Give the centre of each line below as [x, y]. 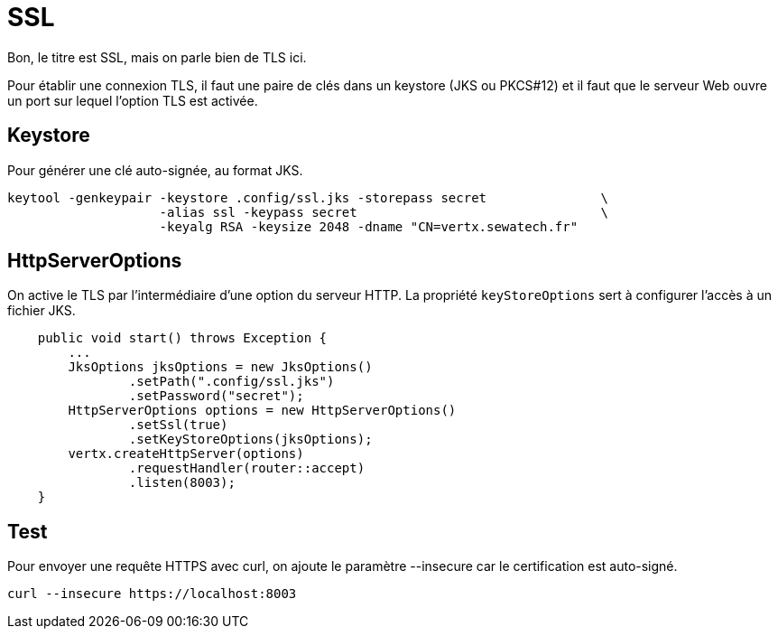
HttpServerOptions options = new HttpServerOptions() [262, 411]
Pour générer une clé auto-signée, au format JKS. [155, 170]
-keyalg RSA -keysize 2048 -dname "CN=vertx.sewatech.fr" [369, 226]
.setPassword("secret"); [216, 396]
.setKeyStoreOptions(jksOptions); [250, 440]
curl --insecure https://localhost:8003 [152, 594]
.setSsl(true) [178, 425]
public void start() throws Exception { [182, 338]
